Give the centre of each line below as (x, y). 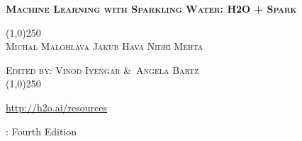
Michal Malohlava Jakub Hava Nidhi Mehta (105, 46)
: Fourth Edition (41, 131)
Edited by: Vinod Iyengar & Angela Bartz (102, 69)
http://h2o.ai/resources (56, 107)
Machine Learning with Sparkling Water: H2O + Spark (151, 8)
